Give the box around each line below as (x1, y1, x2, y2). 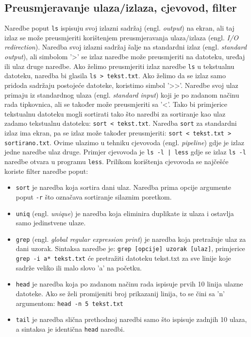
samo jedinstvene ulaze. (16, 218, 86, 228)
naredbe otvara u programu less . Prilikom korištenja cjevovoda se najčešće (4, 156, 229, 166)
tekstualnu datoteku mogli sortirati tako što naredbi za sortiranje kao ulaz (4, 108, 226, 118)
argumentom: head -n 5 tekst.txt (16, 298, 124, 308)
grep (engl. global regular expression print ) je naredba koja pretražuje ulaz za (16, 234, 246, 244)
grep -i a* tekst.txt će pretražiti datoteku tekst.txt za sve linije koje (16, 253, 231, 263)
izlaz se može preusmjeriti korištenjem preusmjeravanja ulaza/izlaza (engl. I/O (4, 32, 238, 42)
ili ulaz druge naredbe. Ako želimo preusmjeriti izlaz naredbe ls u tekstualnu (4, 61, 234, 71)
